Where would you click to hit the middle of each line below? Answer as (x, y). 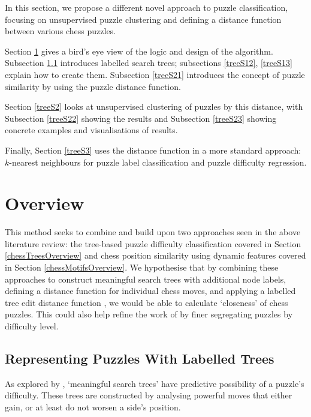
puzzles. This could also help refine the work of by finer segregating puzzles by (149, 314)
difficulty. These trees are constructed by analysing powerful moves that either (149, 395)
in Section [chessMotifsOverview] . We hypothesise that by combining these (142, 267)
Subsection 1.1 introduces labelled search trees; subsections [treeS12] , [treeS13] (149, 63)
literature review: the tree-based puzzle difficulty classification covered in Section (153, 243)
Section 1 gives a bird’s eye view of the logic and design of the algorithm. (139, 51)
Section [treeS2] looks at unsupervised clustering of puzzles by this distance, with (154, 106)
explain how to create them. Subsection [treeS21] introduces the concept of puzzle (155, 74)
